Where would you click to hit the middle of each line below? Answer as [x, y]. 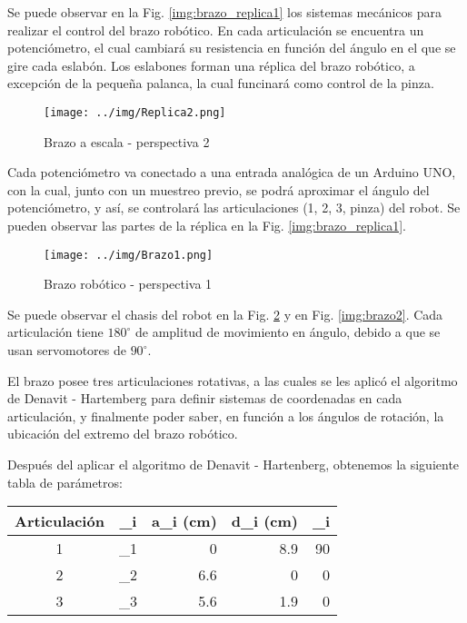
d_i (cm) [264, 521]
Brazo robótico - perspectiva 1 [128, 284]
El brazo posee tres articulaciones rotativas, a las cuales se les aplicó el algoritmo [233, 380]
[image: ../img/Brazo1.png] [129, 255]
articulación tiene [55, 332]
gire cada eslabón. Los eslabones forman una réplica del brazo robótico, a [211, 65]
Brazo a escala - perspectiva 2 [127, 141]
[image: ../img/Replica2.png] [135, 112]
